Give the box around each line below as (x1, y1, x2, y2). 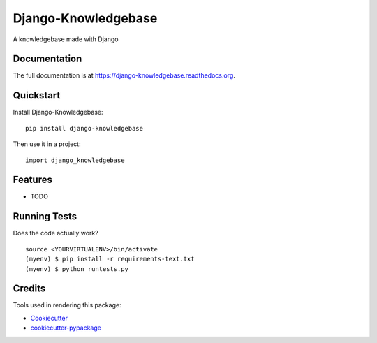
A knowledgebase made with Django (13, 35, 119, 43)
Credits (13, 283, 46, 295)
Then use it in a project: (13, 140, 81, 148)
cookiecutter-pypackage (30, 323, 101, 332)
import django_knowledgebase (25, 156, 125, 164)
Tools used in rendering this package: (13, 301, 121, 309)
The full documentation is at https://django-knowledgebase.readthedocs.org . (13, 71, 235, 80)
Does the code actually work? (13, 229, 99, 238)
